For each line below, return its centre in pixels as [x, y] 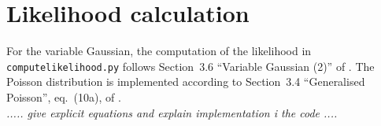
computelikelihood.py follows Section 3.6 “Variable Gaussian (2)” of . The [190, 66]
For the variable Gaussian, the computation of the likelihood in [159, 51]
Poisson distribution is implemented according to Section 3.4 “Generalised [186, 82]
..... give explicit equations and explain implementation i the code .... [172, 112]
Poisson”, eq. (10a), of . [64, 96]
